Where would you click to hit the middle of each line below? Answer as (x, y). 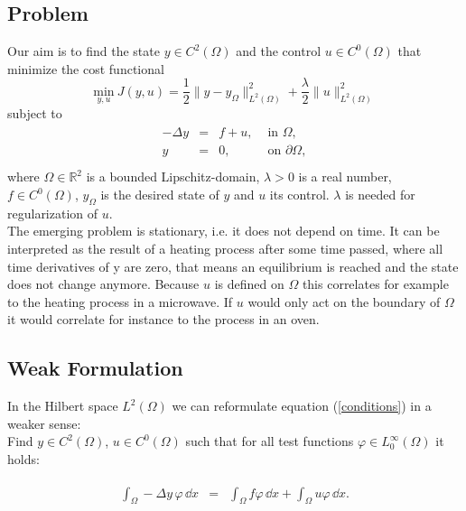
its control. (299, 195)
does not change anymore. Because (103, 284)
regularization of (53, 213)
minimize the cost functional (86, 68)
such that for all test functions (270, 441)
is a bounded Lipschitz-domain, (173, 177)
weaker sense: (44, 423)
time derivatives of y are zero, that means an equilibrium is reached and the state (233, 266)
